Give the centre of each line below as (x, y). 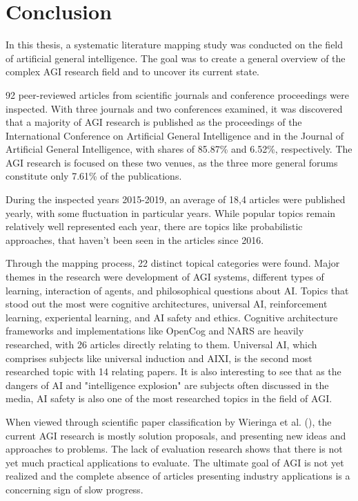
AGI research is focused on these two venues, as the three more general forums (172, 162)
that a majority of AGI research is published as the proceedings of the (154, 122)
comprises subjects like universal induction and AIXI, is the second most (159, 358)
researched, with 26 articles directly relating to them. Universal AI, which (161, 344)
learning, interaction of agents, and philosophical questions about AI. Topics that (177, 290)
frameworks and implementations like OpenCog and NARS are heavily (155, 331)
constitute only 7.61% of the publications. (94, 176)
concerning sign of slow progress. (74, 489)
